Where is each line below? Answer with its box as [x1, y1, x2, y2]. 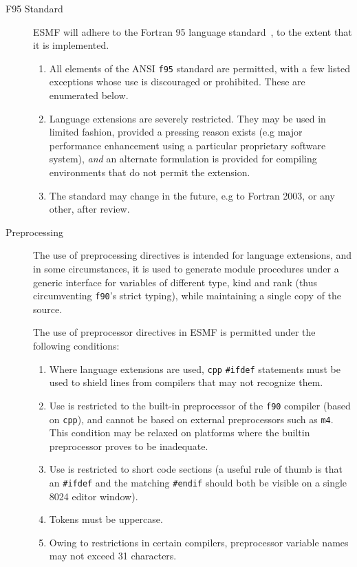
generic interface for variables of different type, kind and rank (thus [33, 275, 318, 289]
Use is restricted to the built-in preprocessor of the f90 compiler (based [49, 398, 351, 412]
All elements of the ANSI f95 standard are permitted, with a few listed [49, 61, 350, 75]
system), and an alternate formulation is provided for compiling [49, 151, 317, 166]
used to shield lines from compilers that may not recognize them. [49, 375, 323, 389]
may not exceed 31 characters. [49, 548, 177, 563]
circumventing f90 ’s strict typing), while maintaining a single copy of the [33, 288, 342, 303]
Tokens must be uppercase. [49, 512, 163, 526]
